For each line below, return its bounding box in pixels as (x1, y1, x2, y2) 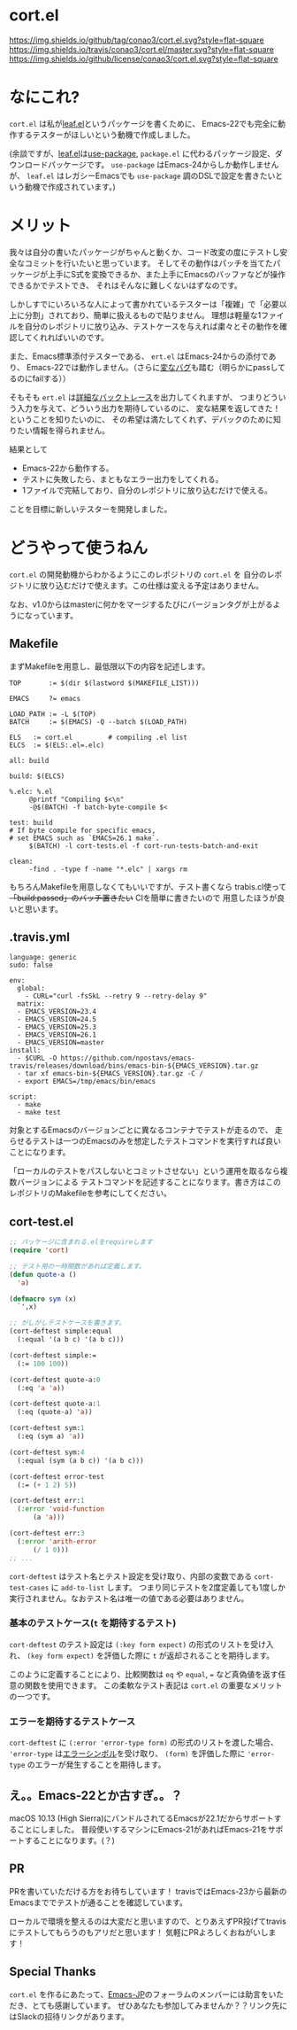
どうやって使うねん (9, 538, 148, 558)
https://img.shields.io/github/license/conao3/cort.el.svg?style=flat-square (9, 53, 278, 64)
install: (9, 1046, 42, 1055)
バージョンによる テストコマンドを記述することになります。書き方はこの (16, 1177, 281, 1187)
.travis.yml (9, 929, 71, 945)
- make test (17, 1108, 62, 1117)
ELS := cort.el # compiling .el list (9, 733, 188, 742)
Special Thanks (9, 1964, 96, 1979)
